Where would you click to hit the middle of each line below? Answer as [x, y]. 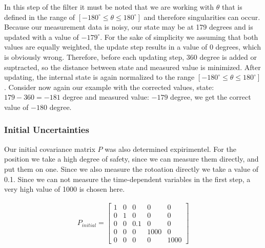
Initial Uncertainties [47, 130]
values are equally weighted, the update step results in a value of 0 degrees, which [132, 47]
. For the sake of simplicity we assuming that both [179, 37]
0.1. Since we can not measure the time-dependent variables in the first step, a [127, 179]
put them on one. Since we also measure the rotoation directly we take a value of [131, 168]
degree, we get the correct [211, 97]
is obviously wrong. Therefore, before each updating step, [94, 57]
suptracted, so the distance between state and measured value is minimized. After [132, 67]
